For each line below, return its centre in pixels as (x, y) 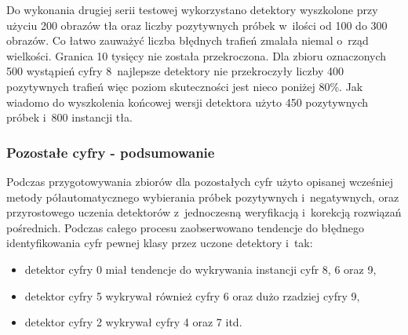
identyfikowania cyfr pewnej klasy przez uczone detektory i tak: (160, 243)
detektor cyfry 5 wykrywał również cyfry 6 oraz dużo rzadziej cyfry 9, (192, 295)
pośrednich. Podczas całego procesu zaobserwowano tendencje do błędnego (186, 227)
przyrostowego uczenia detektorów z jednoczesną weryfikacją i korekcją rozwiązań (204, 212)
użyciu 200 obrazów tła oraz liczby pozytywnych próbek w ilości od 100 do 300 (197, 25)
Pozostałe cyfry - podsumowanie (111, 152)
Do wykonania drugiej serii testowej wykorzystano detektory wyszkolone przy (192, 9)
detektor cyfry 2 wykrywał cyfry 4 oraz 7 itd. (133, 322)
